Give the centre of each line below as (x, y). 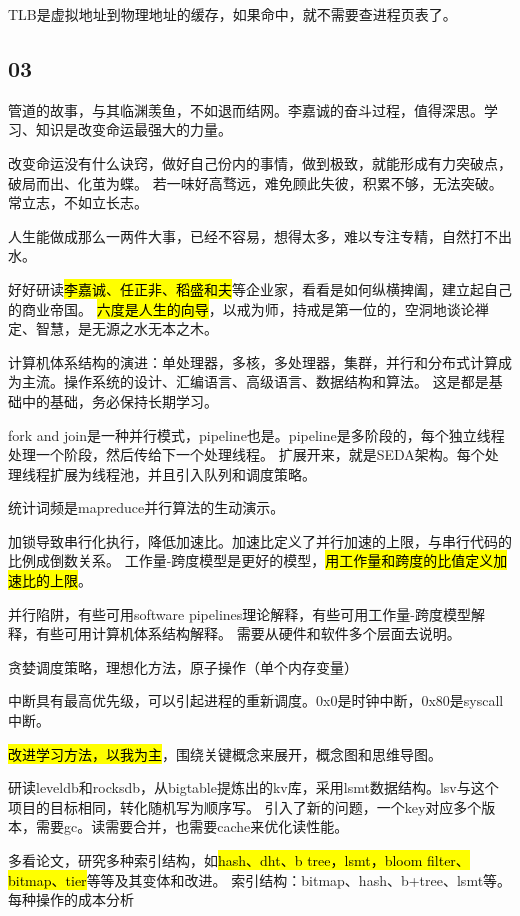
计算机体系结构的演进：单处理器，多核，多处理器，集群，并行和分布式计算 (253, 361)
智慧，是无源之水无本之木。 (126, 328)
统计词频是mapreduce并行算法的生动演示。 (146, 507)
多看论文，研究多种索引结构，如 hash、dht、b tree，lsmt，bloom (215, 860)
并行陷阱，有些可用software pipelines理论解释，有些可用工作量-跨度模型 (239, 613)
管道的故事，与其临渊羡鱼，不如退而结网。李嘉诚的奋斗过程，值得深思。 (246, 109)
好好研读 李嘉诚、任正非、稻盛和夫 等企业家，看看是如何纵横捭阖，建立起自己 (260, 288)
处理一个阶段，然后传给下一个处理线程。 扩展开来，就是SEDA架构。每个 (246, 454)
